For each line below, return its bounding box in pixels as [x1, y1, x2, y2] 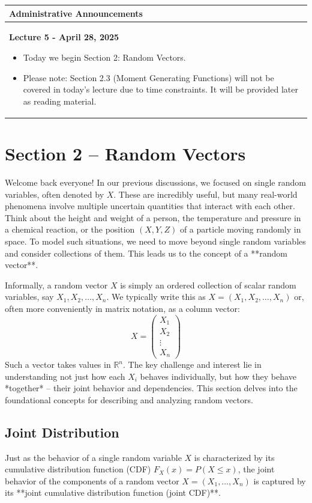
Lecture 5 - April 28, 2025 [9, 31, 119, 43]
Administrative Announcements [9, 7, 143, 19]
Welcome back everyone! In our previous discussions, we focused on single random [5, 175, 306, 188]
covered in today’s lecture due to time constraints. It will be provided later [23, 83, 298, 96]
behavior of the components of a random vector [5, 474, 179, 487]
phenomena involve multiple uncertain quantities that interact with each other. [5, 200, 295, 212]
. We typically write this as [106, 290, 206, 303]
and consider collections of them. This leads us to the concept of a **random [5, 246, 287, 259]
